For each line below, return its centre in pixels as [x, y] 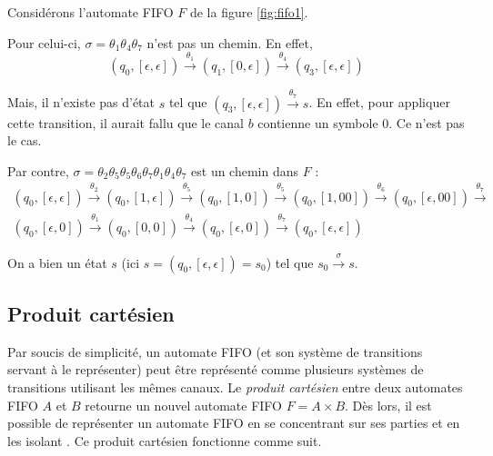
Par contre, [38, 170]
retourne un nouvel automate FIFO [184, 405]
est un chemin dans [245, 170]
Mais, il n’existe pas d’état [81, 102]
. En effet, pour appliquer [379, 102]
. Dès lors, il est [388, 405]
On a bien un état [57, 262]
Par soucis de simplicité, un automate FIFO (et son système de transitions [215, 351]
